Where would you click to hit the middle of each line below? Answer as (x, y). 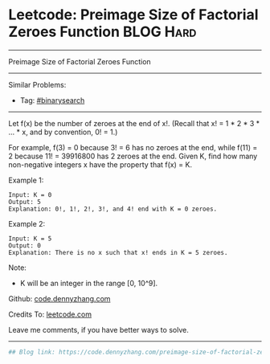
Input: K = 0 (30, 194)
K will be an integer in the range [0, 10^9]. (89, 283)
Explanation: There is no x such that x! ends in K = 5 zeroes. (118, 252)
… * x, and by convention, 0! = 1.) (63, 132)
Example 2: (27, 223)
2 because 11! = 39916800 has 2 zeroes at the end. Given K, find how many (133, 156)
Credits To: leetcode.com (50, 314)
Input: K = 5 (30, 239)
